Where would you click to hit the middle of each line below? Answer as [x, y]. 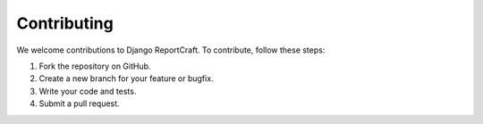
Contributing [65, 23]
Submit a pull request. [79, 103]
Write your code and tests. [88, 91]
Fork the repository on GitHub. [95, 66]
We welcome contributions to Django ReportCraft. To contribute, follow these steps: [171, 50]
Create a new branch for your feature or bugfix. [126, 79]
